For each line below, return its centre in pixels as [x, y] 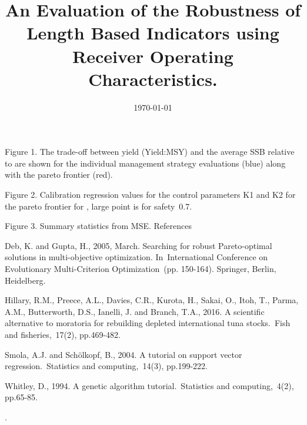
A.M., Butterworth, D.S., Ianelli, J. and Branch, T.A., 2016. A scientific [135, 311]
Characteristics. [153, 79]
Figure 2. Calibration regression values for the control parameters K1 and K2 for [150, 195]
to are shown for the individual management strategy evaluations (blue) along [145, 163]
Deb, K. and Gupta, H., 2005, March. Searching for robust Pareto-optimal [139, 245]
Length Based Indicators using [153, 33]
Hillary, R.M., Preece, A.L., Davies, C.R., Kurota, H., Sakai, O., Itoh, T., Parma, [152, 300]
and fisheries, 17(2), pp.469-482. [63, 334]
